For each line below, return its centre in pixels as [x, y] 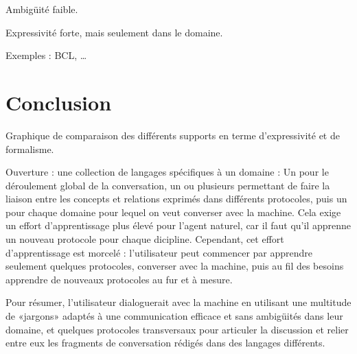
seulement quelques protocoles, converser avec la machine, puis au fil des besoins [175, 266]
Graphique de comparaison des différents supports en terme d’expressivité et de [173, 135]
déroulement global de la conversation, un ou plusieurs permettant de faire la [168, 185]
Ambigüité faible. [42, 9]
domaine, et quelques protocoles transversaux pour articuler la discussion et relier [177, 329]
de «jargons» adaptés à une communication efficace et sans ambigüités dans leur [174, 316]
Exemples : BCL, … [46, 55]
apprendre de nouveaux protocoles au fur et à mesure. [119, 279]
